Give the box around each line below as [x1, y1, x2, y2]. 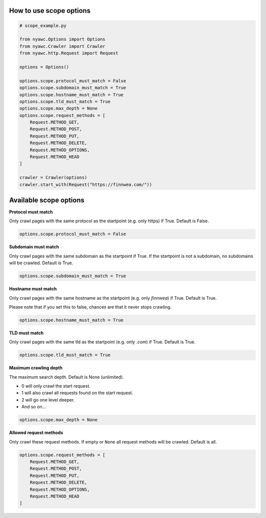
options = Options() [19, 64, 69, 70]
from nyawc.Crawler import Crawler [19, 43, 105, 49]
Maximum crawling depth [9, 365, 63, 371]
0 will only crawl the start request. [21, 383, 91, 389]
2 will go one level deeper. [21, 397, 75, 402]
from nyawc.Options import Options [19, 37, 105, 42]
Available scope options [9, 196, 85, 204]
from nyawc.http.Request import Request [19, 50, 118, 56]
